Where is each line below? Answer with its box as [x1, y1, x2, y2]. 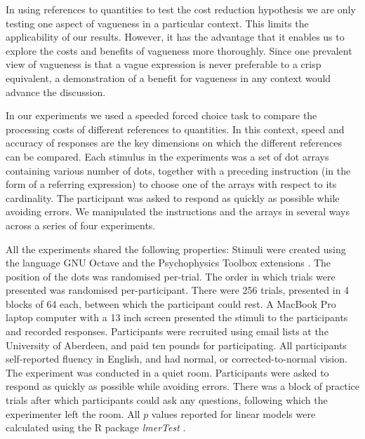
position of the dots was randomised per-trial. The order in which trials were [6, 269, 336, 283]
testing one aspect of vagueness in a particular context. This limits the [6, 15, 309, 30]
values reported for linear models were [151, 406, 316, 421]
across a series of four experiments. [6, 217, 156, 232]
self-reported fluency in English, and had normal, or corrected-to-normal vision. [6, 351, 347, 366]
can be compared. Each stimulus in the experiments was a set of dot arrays [6, 149, 329, 163]
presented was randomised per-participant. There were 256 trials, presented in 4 [6, 283, 350, 297]
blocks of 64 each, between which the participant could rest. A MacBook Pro [6, 296, 336, 311]
